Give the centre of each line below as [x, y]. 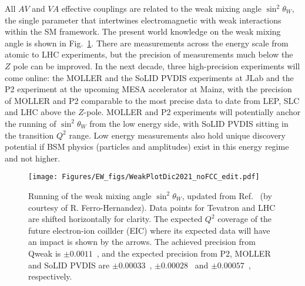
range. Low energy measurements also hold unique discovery [177, 135]
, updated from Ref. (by [227, 195]
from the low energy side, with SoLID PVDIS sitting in [189, 123]
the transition [29, 135]
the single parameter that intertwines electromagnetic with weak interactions [143, 20]
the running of [31, 123]
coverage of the [245, 219]
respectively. [50, 276]
